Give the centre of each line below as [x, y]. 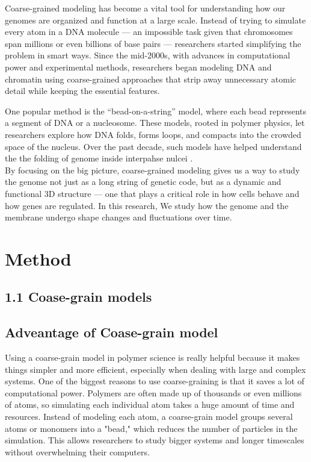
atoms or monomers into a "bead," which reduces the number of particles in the [151, 428]
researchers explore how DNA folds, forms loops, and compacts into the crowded [153, 134]
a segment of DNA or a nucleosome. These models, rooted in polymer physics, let [155, 123]
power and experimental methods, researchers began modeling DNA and [138, 67]
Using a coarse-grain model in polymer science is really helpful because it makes [152, 357]
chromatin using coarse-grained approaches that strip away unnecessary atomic [151, 79]
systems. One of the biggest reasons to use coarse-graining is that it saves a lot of [155, 381]
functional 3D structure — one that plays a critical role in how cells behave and [152, 193]
